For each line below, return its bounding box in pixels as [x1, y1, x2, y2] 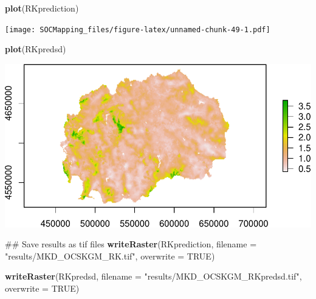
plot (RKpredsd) [5, 43, 66, 55]
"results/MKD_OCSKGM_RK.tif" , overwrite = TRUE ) [5, 249, 215, 262]
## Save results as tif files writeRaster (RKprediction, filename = [5, 238, 257, 250]
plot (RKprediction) [5, 2, 79, 14]
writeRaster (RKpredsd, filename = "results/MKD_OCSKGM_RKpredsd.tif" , [5, 270, 302, 283]
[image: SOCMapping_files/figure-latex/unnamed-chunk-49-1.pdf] [5, 25, 270, 34]
